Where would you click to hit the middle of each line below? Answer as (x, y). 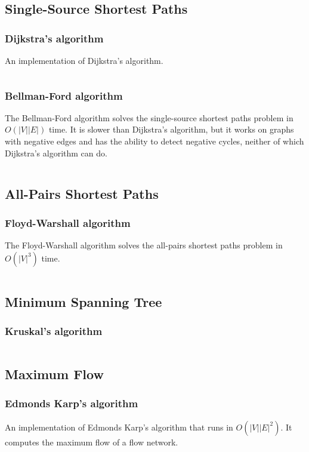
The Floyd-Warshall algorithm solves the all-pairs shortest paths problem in (144, 245)
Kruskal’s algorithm (54, 331)
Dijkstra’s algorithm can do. (56, 153)
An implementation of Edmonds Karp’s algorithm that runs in (119, 427)
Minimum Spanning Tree (84, 302)
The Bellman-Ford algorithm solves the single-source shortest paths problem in (149, 117)
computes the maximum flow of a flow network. (92, 442)
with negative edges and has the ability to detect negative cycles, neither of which (154, 141)
